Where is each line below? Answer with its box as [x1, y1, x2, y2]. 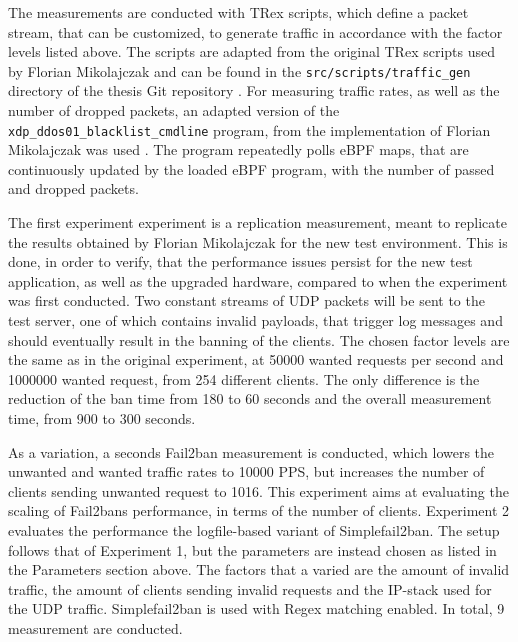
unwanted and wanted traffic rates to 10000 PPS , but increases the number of [8, 461, 485, 482]
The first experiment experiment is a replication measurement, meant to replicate [8, 212, 507, 233]
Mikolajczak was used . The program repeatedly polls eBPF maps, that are [8, 139, 469, 160]
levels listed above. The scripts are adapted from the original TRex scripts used [8, 41, 496, 62]
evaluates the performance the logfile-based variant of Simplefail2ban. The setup [8, 519, 500, 540]
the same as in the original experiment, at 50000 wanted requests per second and [8, 349, 504, 370]
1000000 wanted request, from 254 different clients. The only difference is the [8, 368, 480, 389]
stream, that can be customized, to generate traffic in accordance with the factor [8, 21, 503, 42]
